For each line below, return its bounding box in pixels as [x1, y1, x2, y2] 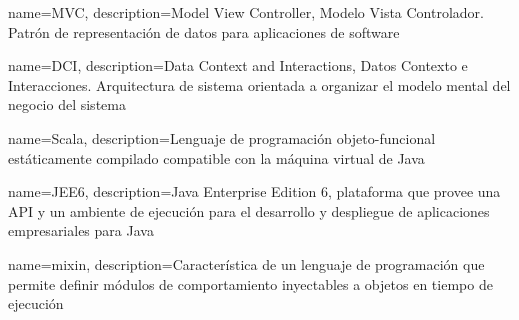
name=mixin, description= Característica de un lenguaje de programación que [8, 253, 485, 274]
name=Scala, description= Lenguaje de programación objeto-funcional [8, 127, 436, 148]
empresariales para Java [8, 220, 154, 241]
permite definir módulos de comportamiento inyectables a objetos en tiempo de [8, 273, 493, 294]
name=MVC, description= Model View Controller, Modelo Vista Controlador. [8, 2, 485, 22]
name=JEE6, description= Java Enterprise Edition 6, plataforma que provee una [8, 181, 501, 202]
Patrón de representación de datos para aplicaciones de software [8, 21, 400, 42]
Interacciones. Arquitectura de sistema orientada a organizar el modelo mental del [8, 74, 511, 95]
